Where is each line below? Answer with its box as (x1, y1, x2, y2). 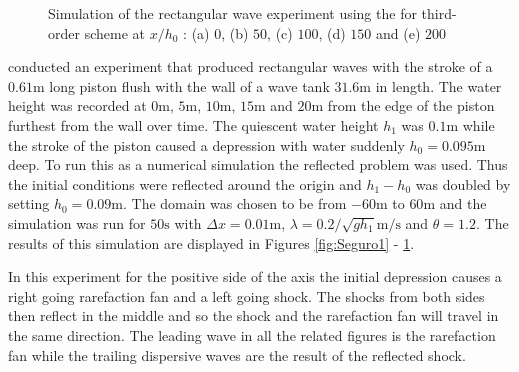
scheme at (84, 22, 145, 43)
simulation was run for (8, 212, 146, 233)
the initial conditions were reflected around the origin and (8, 173, 362, 194)
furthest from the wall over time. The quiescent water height (8, 114, 379, 135)
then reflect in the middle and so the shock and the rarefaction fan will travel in (8, 305, 499, 326)
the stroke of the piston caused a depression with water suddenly (8, 134, 405, 155)
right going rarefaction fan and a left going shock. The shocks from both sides (8, 285, 485, 306)
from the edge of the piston (327, 95, 495, 116)
